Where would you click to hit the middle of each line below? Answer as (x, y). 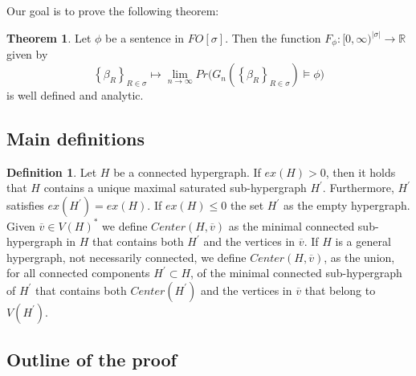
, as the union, (359, 257)
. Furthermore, (358, 188)
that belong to (340, 290)
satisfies (25, 205)
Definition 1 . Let (52, 172)
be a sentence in (145, 38)
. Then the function (273, 38)
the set (247, 205)
